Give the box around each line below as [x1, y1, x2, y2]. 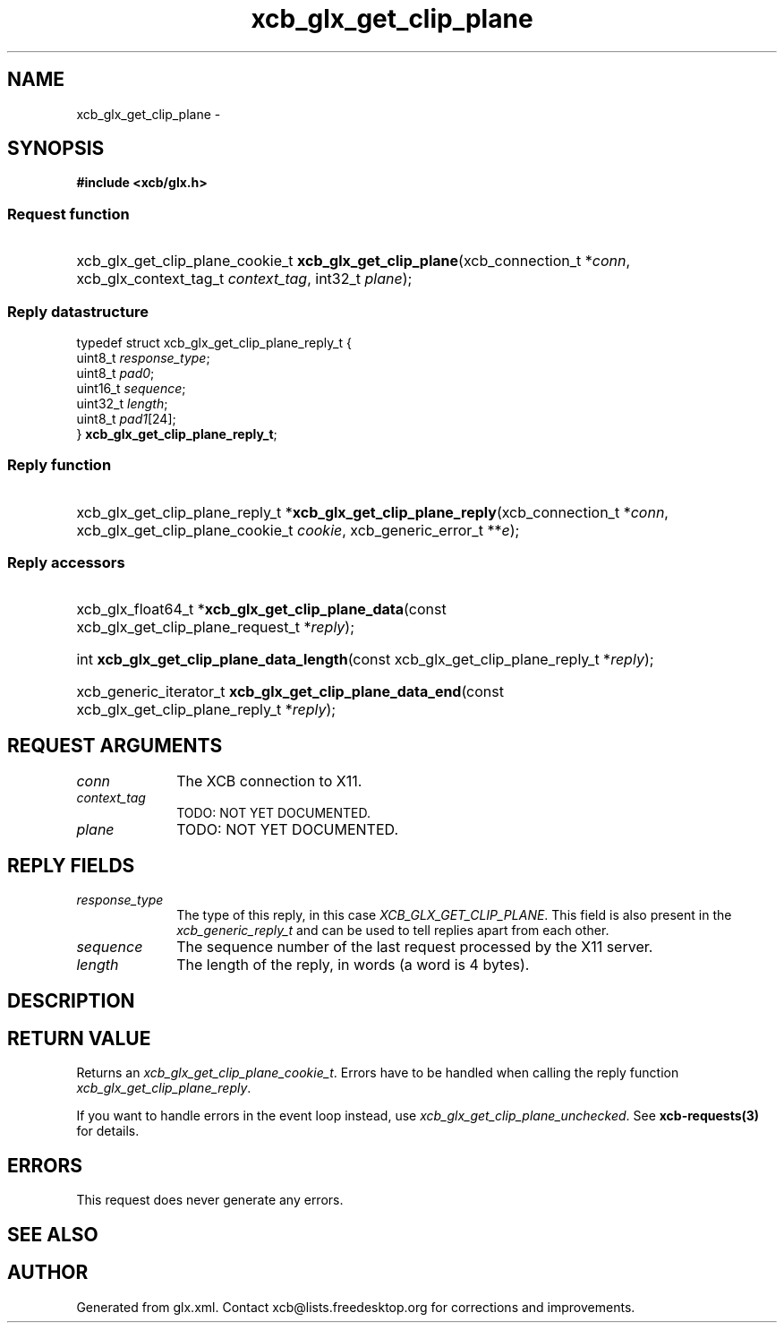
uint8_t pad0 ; [76, 365, 155, 381]
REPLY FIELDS [7, 854, 135, 877]
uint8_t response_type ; [76, 349, 210, 365]
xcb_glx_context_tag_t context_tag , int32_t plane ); [76, 270, 413, 288]
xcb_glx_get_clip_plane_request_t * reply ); [76, 618, 354, 637]
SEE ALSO [7, 1223, 98, 1246]
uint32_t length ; [76, 395, 168, 411]
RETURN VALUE [7, 1026, 151, 1050]
